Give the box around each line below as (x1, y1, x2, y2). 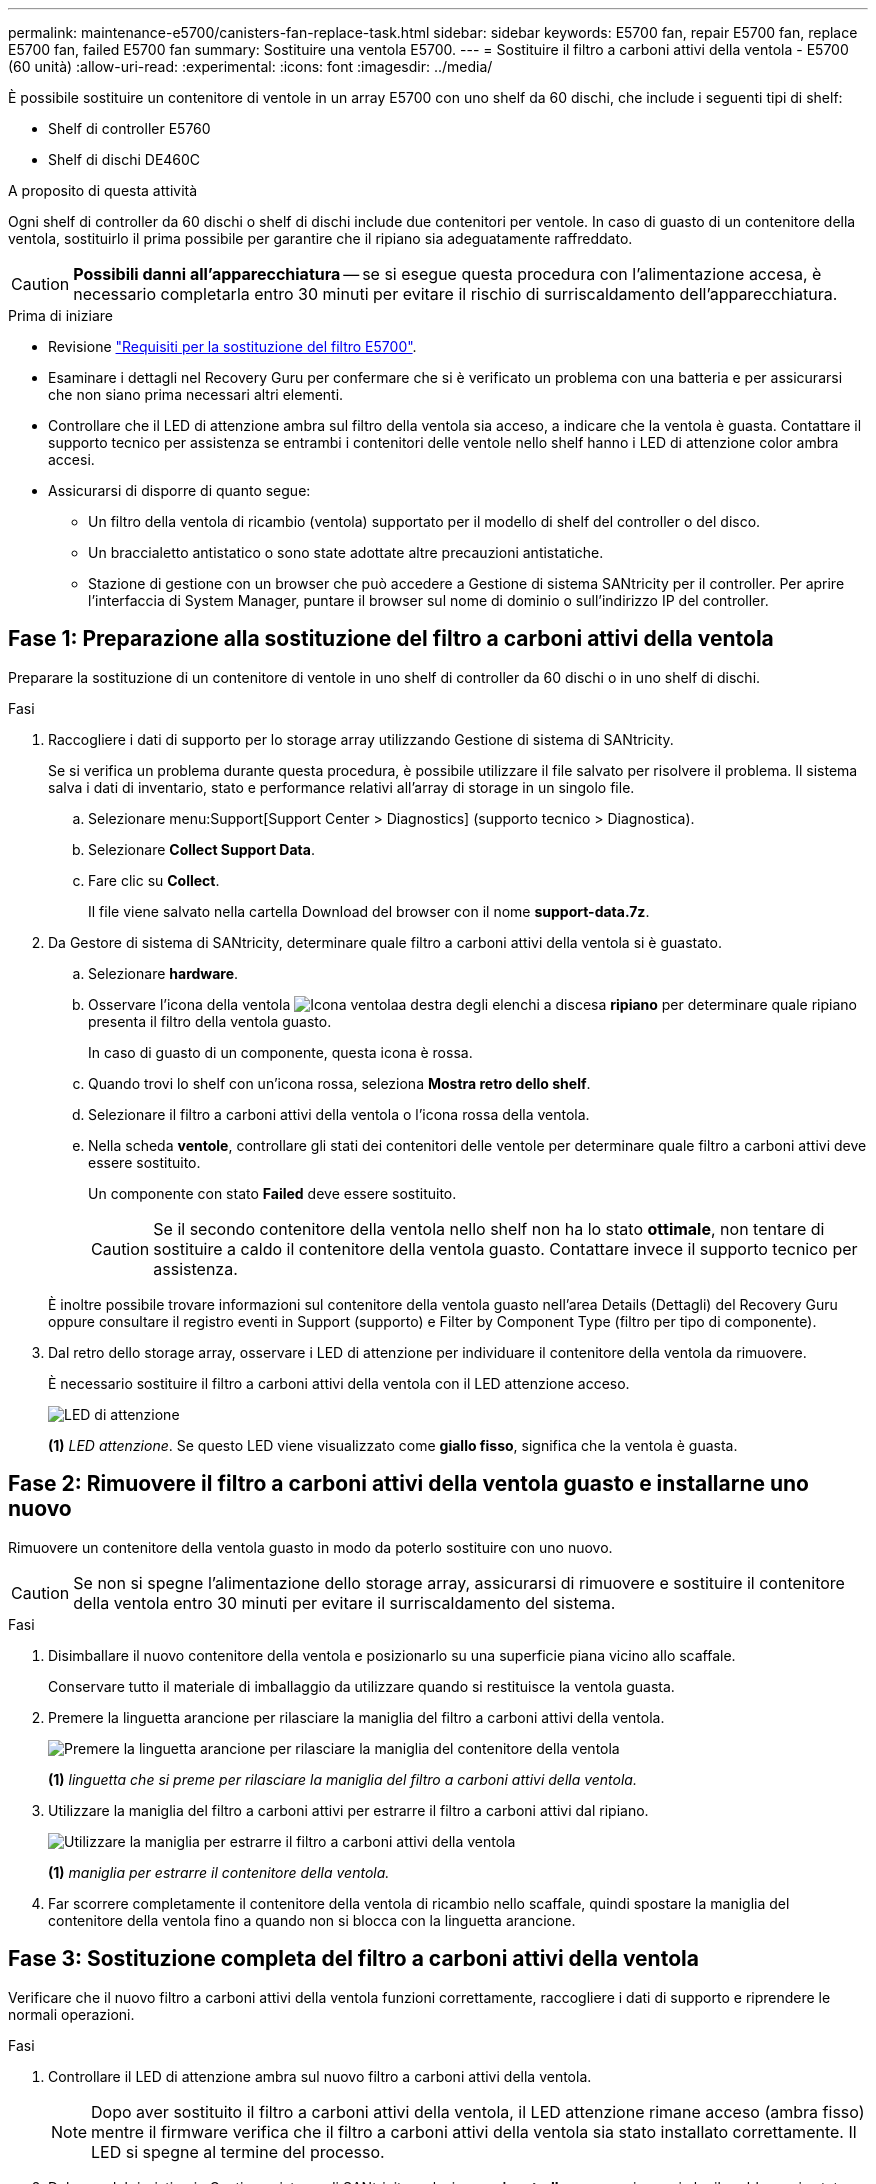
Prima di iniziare (8, 307, 113, 324)
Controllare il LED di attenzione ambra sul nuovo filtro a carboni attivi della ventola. (48, 2067, 592, 2085)
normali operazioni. (8, 2005, 135, 2023)
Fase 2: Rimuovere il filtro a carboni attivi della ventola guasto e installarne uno (8, 1471, 809, 1497)
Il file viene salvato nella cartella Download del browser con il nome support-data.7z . (88, 902, 650, 920)
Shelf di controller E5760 (48, 120, 211, 137)
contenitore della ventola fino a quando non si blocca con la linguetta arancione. (48, 1911, 576, 1929)
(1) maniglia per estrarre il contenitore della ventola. (48, 1863, 390, 1881)
